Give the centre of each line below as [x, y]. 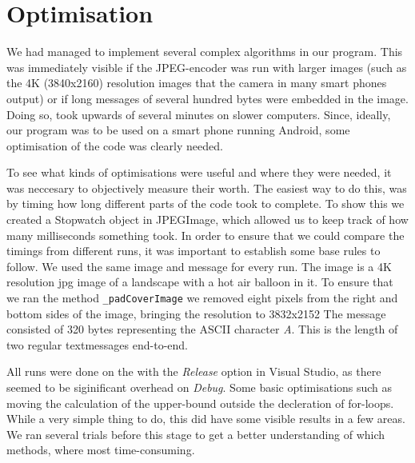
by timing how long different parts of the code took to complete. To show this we [206, 204]
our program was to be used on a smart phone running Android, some [178, 130]
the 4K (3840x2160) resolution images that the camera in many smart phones [197, 83]
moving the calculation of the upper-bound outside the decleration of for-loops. [200, 403]
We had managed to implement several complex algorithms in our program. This [205, 52]
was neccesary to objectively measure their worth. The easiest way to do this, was [207, 188]
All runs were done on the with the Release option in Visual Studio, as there [194, 371]
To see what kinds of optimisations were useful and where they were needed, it [199, 172]
